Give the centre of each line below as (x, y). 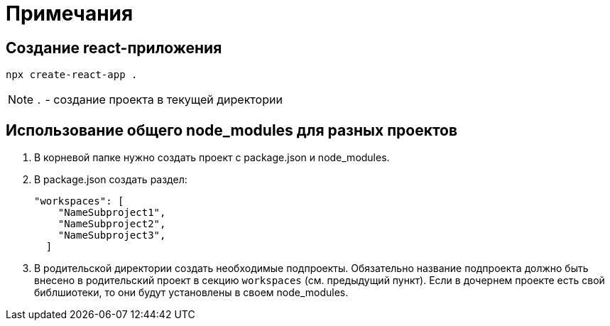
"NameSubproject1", (112, 213)
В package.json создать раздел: (111, 180)
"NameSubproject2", (112, 224)
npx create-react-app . (72, 75)
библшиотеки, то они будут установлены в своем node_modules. (191, 293)
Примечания (70, 13)
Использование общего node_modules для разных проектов (232, 130)
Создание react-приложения (114, 48)
